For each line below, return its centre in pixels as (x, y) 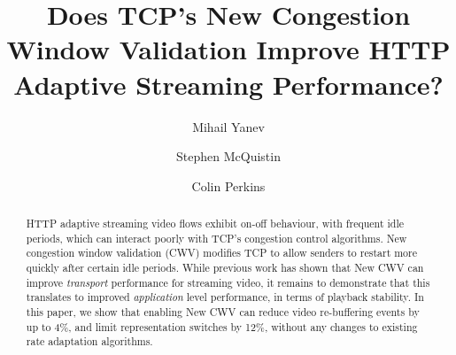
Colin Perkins (228, 185)
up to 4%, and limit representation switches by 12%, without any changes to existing (222, 326)
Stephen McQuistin (228, 156)
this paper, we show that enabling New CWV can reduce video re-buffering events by (223, 312)
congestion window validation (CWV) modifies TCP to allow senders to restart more (222, 253)
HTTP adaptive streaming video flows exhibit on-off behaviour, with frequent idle (215, 224)
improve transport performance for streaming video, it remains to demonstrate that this (228, 282)
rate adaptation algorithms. (89, 341)
